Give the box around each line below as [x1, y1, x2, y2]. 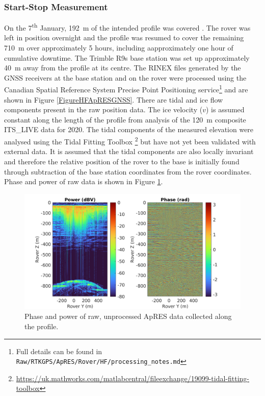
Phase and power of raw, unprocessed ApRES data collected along [24, 311, 232, 321]
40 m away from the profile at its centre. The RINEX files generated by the [4, 62, 241, 73]
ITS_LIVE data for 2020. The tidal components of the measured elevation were [4, 124, 254, 135]
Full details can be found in [16, 345, 102, 356]
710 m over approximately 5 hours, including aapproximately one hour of [4, 42, 233, 53]
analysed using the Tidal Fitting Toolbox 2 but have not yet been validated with [4, 135, 256, 146]
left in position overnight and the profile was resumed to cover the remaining [4, 32, 244, 43]
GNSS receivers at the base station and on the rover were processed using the [4, 72, 247, 83]
